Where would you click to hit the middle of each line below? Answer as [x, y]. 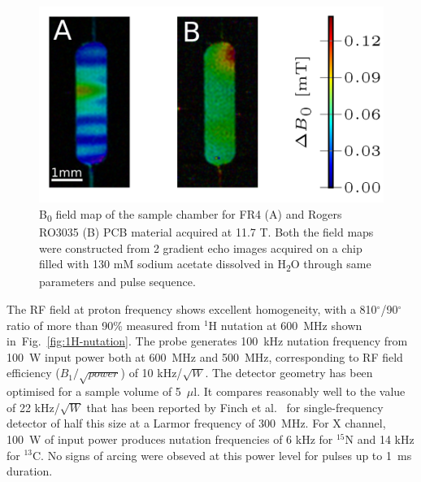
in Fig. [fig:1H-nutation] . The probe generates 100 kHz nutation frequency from [207, 341]
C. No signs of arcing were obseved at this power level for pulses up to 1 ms [222, 455]
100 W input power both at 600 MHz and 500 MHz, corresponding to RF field [205, 356]
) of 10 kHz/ [152, 373]
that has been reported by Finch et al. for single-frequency [235, 407]
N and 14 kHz [380, 439]
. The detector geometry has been [289, 373]
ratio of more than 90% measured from [104, 325]
